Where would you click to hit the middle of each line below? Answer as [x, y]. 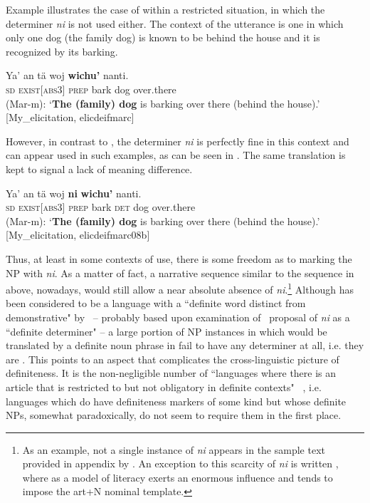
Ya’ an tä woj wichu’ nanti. [67, 75]
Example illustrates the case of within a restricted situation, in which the [165, 9]
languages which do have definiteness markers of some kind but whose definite [176, 401]
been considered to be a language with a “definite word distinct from [156, 303]
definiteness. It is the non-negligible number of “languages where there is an [171, 373]
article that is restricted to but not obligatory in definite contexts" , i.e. [164, 387]
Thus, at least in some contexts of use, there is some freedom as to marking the [179, 258]
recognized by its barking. [62, 51]
